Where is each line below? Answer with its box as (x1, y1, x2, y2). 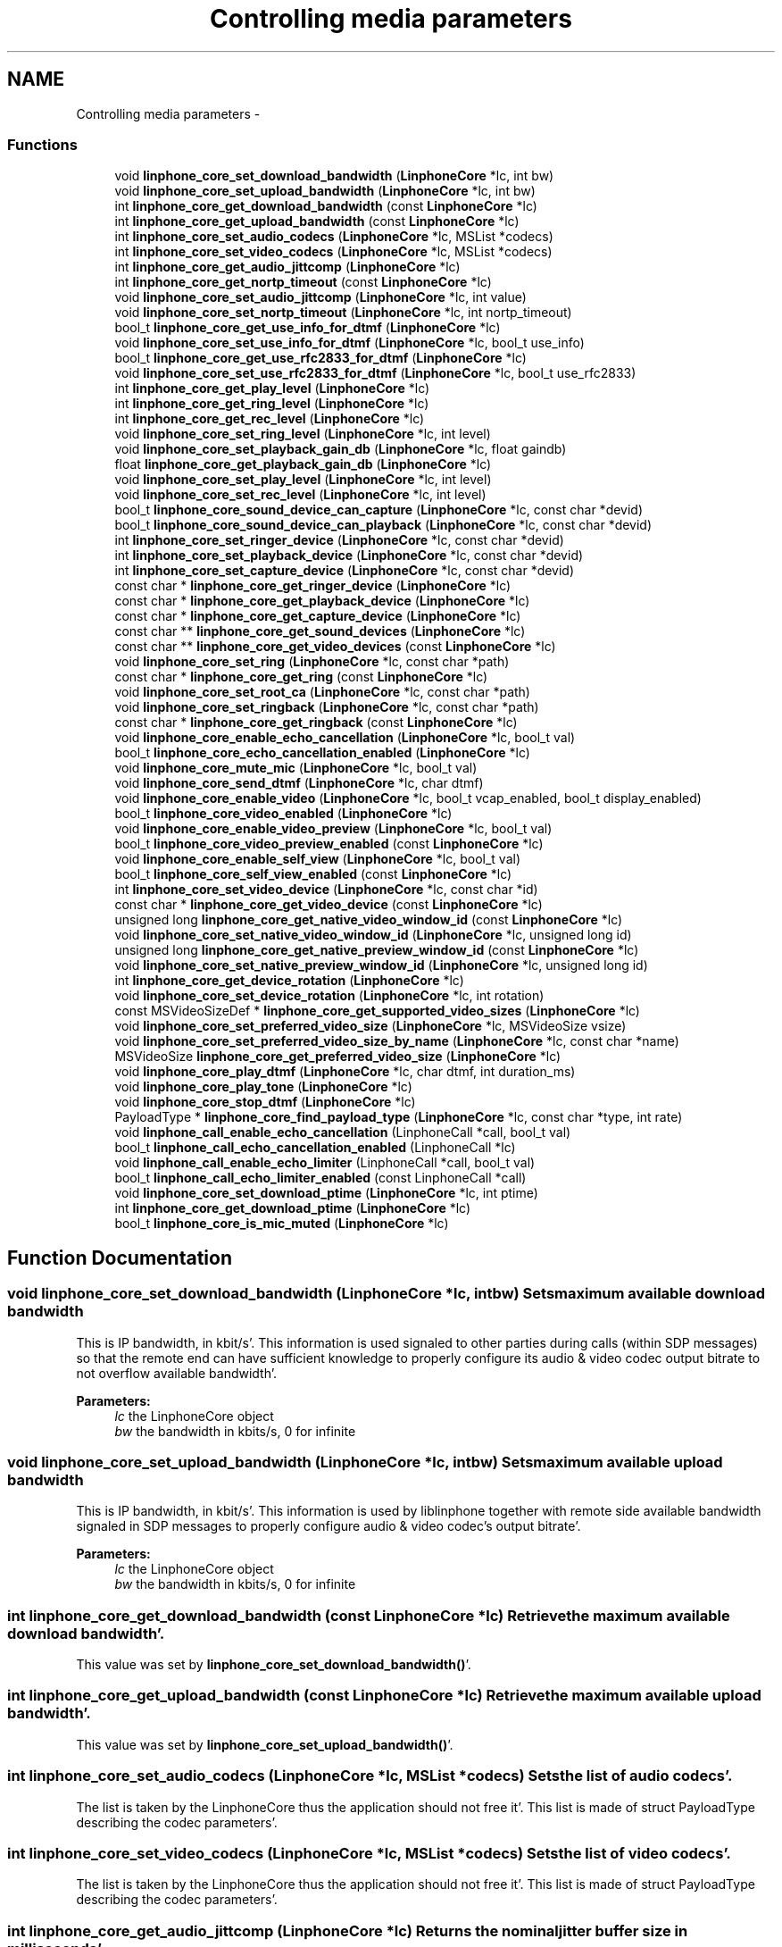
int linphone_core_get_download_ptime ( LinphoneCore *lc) (114, 1200, 471, 1216)
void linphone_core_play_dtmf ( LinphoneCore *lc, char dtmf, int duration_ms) (114, 1064, 576, 1080)
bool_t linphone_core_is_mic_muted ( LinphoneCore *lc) (114, 1216, 449, 1232)
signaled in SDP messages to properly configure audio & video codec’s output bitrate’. (76, 1518, 581, 1534)
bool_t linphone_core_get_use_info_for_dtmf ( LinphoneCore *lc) (114, 320, 501, 336)
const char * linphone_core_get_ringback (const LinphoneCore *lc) (114, 714, 518, 731)
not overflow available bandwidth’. (76, 1365, 277, 1381)
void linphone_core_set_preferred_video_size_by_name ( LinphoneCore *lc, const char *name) (114, 1033, 679, 1049)
